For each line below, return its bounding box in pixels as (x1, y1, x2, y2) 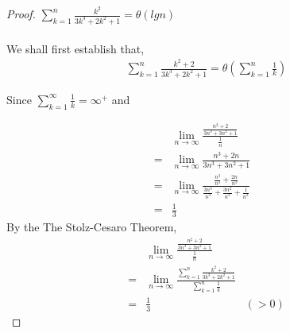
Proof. (6, 6, 36, 22)
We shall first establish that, (6, 40, 145, 56)
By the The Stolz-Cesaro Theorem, (6, 218, 177, 234)
